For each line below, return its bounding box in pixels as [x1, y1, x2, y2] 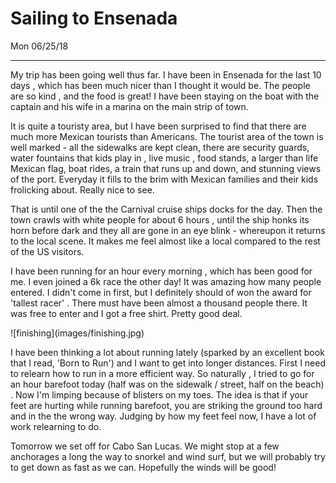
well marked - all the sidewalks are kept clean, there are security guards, [10, 141, 310, 153]
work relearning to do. [10, 420, 102, 432]
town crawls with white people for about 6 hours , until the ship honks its [10, 213, 310, 226]
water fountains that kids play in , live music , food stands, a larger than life [10, 152, 319, 164]
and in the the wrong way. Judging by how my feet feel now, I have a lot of [10, 410, 317, 422]
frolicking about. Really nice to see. [10, 183, 155, 196]
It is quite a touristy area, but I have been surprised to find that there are [10, 120, 307, 132]
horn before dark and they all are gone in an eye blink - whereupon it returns [10, 224, 326, 236]
